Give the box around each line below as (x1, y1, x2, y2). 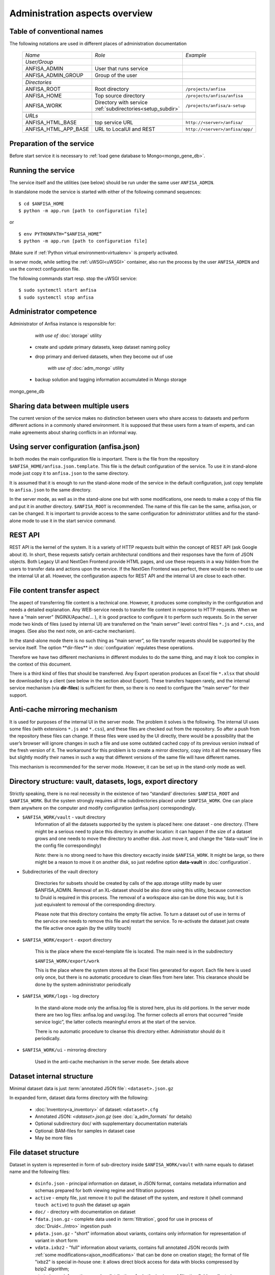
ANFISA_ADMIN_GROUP (25, 72, 84, 79)
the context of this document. (9, 661, 71, 668)
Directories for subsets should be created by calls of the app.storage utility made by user (35, 880, 222, 886)
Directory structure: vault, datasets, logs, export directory (9, 777, 198, 785)
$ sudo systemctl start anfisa (18, 287, 97, 293)
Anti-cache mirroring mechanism (9, 705, 118, 714)
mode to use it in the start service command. (22, 518, 117, 524)
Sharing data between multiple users (9, 401, 129, 410)
